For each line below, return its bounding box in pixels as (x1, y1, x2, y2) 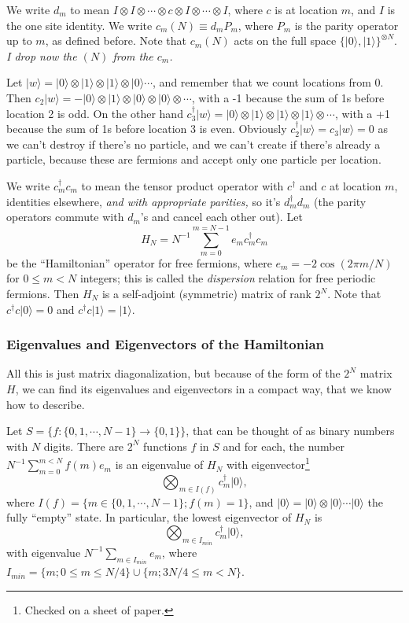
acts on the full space (234, 32, 337, 49)
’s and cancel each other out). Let (140, 208, 303, 225)
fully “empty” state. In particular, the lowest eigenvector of (6, 509, 292, 525)
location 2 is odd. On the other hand (6, 105, 183, 121)
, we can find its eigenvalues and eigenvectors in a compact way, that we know (15, 381, 392, 397)
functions (143, 437, 187, 454)
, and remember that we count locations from (153, 74, 371, 90)
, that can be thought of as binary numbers (186, 422, 395, 439)
